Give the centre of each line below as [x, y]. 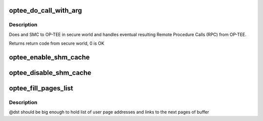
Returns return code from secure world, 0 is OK [57, 43]
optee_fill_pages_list [41, 88]
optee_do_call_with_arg [46, 10]
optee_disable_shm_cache [50, 73]
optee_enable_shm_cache [49, 57]
